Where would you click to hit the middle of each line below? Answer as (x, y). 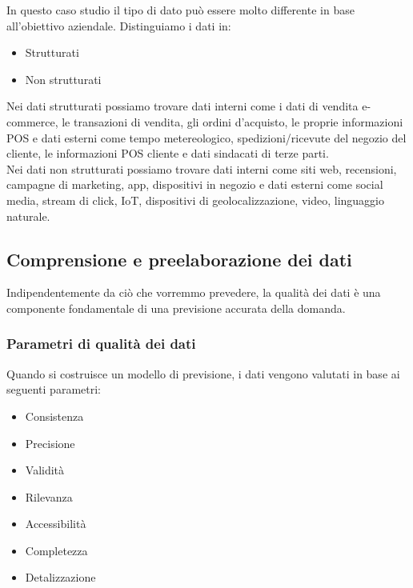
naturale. (28, 216)
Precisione (50, 443)
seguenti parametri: (54, 389)
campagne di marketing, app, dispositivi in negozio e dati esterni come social (195, 184)
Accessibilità (56, 524)
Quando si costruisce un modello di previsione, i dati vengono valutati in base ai (203, 373)
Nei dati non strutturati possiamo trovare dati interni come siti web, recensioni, (202, 168)
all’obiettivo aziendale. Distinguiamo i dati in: (119, 25)
